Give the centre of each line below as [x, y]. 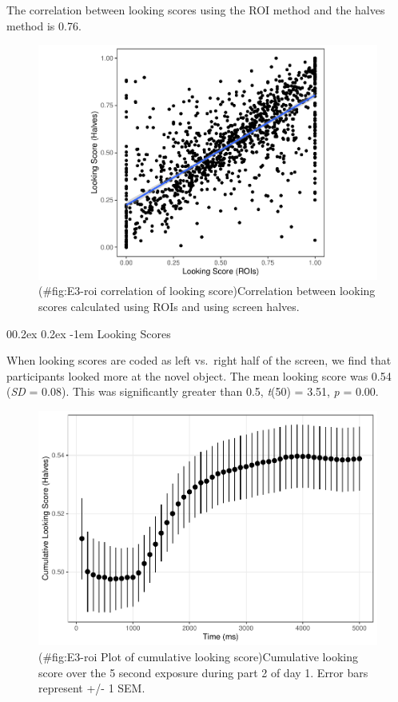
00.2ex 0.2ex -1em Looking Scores [89, 333]
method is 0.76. [44, 25]
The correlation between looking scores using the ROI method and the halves [196, 10]
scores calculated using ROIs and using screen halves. [169, 306]
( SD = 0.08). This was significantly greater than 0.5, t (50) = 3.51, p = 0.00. [193, 391]
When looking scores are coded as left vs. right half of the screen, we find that [199, 360]
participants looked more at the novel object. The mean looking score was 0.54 [199, 375]
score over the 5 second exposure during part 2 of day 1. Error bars [203, 672]
